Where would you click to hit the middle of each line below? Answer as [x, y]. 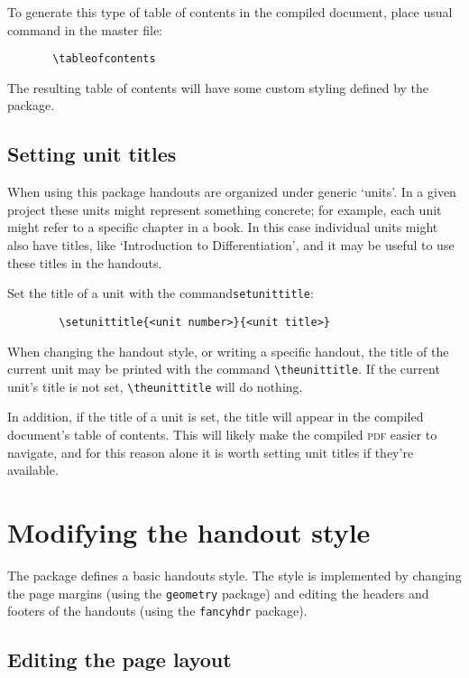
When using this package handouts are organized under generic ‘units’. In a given [232, 192]
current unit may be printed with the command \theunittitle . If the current [224, 369]
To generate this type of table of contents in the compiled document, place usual [230, 12]
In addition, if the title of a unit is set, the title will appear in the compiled [216, 417]
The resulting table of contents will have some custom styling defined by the [218, 87]
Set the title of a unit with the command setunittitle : [161, 293]
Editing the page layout [120, 659]
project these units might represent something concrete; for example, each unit [225, 209]
